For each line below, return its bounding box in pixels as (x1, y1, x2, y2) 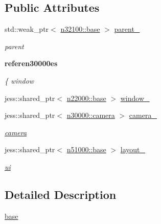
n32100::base (60, 24, 100, 34)
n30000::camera (66, 110, 115, 120)
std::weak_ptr (5, 24, 49, 34)
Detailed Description (5, 186, 117, 202)
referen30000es (5, 58, 58, 69)
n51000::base (66, 144, 106, 155)
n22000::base (66, 92, 106, 103)
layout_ (120, 144, 145, 155)
